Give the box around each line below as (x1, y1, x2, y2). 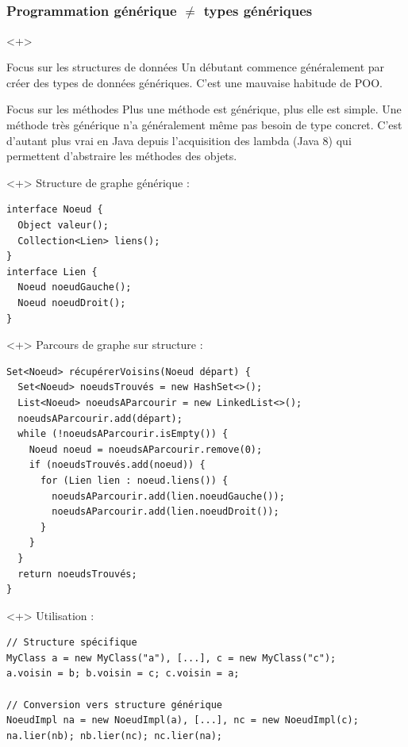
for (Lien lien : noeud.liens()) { (40, 474, 229, 486)
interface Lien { (6, 266, 98, 278)
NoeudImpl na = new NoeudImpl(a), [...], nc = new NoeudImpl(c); (6, 714, 359, 726)
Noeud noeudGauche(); (17, 282, 132, 293)
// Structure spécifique (6, 637, 137, 649)
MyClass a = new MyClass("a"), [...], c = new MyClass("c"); (6, 652, 337, 664)
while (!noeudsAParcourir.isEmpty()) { (17, 428, 229, 440)
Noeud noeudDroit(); (17, 297, 126, 308)
